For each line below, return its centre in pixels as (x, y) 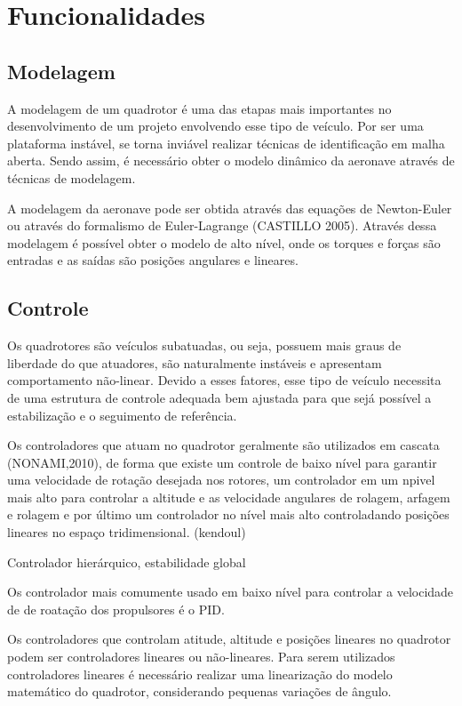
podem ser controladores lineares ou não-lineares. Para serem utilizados (201, 657)
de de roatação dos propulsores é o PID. (116, 609)
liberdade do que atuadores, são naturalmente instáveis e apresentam (195, 362)
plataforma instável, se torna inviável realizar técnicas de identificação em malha (226, 143)
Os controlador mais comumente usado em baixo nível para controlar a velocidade (231, 592)
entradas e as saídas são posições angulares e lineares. (153, 260)
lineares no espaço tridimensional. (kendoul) (127, 532)
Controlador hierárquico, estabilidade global (127, 562)
